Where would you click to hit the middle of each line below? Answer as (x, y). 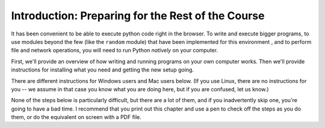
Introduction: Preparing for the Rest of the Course (138, 16)
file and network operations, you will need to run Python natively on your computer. (115, 50)
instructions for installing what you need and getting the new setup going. (102, 70)
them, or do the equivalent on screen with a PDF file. (76, 117)
